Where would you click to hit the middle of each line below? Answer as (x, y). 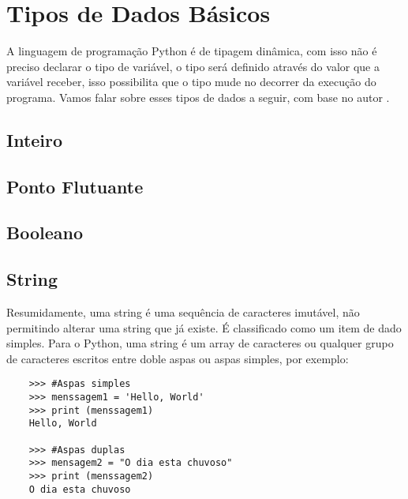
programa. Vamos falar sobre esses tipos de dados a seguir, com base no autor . (198, 97)
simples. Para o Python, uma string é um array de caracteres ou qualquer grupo (200, 343)
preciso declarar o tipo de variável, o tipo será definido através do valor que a (193, 66)
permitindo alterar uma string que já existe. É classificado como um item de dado (204, 327)
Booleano (45, 233)
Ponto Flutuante (75, 186)
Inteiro (35, 139)
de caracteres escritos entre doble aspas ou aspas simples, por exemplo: (178, 358)
